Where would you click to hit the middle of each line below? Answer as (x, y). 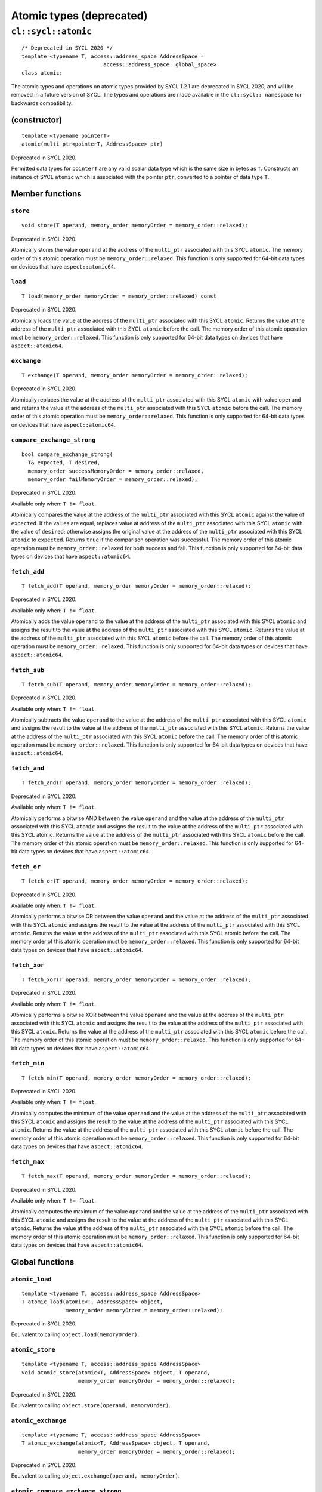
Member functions (46, 194)
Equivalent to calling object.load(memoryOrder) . (75, 1334)
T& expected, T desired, (64, 463)
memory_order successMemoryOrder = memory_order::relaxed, (116, 471)
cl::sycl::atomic (51, 32)
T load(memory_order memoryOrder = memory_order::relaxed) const (119, 296)
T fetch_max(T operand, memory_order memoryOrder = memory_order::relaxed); (137, 1176)
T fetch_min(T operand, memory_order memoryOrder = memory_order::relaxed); (137, 1078)
